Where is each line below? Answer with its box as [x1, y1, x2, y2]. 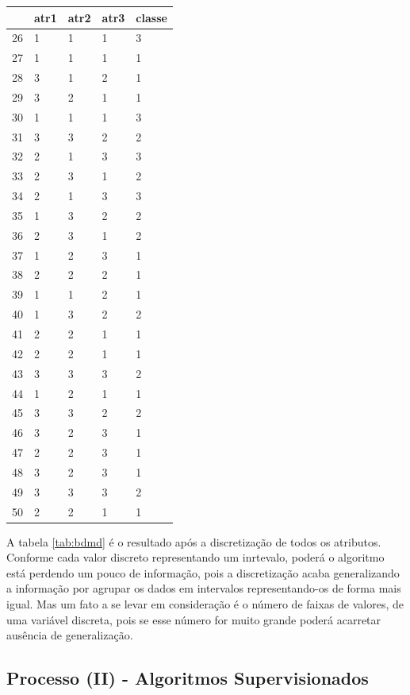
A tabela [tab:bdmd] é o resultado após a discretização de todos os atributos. [6, 533, 381, 550]
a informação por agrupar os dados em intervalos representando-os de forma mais [6, 580, 401, 597]
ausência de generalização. [6, 627, 133, 643]
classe [136, 9, 167, 25]
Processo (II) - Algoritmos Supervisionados [6, 666, 369, 690]
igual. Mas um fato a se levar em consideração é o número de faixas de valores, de [6, 596, 404, 612]
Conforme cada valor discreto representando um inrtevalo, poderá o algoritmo [6, 549, 385, 566]
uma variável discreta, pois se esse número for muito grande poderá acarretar [6, 611, 381, 627]
